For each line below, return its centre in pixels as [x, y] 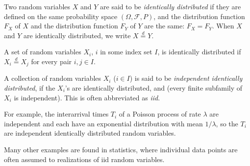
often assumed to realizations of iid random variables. [84, 159]
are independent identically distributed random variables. [90, 133]
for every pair [51, 61]
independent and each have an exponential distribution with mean [103, 123]
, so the [227, 123]
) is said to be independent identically [186, 78]
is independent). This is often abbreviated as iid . [87, 97]
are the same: [164, 26]
